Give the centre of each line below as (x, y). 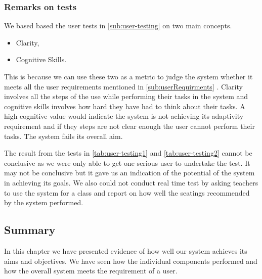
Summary (30, 230)
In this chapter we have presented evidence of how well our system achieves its (126, 250)
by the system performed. (44, 202)
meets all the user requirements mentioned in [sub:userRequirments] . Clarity (123, 86)
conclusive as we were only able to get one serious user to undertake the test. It (127, 162)
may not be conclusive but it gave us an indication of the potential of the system (129, 173)
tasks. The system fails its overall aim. (63, 136)
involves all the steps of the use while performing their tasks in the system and (126, 96)
